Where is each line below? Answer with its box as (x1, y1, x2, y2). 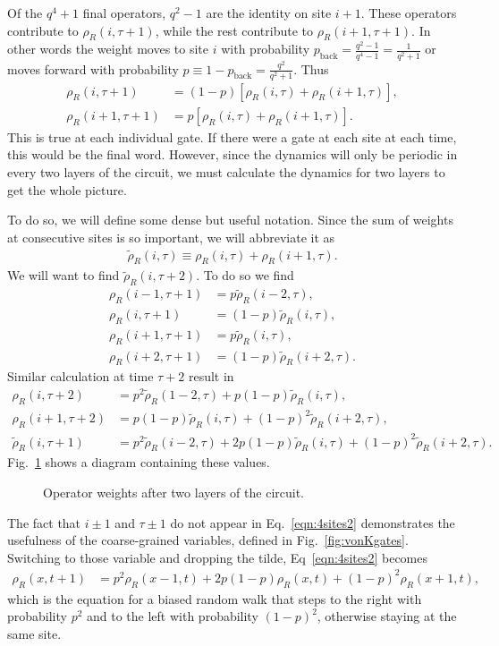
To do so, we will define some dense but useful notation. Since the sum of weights (7, 210, 453, 229)
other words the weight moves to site (7, 39, 209, 58)
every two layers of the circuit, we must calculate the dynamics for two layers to (7, 162, 445, 181)
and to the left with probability (87, 607, 258, 625)
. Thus (293, 59, 329, 78)
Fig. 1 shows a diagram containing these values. (7, 453, 270, 472)
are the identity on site (206, 4, 332, 21)
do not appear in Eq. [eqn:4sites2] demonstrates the (170, 513, 455, 531)
